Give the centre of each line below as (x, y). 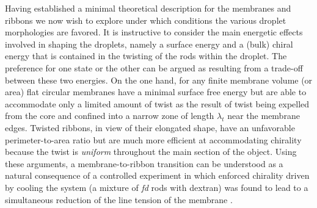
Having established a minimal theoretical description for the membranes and (148, 8)
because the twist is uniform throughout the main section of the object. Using (151, 152)
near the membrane (264, 116)
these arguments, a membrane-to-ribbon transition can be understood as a (144, 163)
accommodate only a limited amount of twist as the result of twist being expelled (157, 103)
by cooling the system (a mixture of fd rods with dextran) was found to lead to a (157, 187)
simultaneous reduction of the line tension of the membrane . (119, 199)
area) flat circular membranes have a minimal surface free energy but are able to (156, 92)
